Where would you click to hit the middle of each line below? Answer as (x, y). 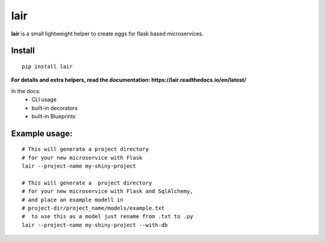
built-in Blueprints (54, 116)
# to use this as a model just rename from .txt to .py (108, 217)
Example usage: (42, 133)
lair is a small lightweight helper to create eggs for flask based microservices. (107, 34)
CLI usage (44, 100)
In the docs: (26, 91)
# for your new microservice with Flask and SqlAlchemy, (108, 191)
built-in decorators (54, 108)
